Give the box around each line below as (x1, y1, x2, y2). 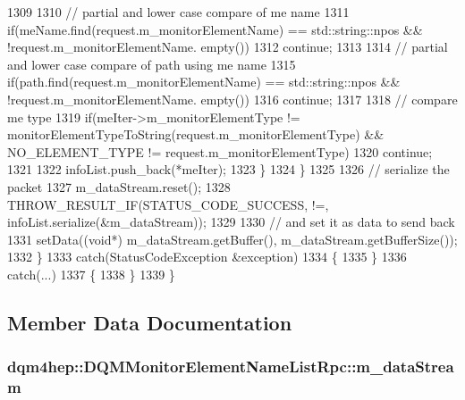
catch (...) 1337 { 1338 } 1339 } (7, 264, 175, 283)
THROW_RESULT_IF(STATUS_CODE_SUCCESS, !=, (7, 195, 329, 213)
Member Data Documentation (7, 308, 292, 336)
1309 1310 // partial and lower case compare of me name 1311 (7, 3, 350, 21)
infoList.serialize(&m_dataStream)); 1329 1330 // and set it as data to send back (7, 212, 455, 231)
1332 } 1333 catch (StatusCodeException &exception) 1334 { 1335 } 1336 (7, 247, 407, 266)
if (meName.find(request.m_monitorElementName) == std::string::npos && (7, 20, 423, 38)
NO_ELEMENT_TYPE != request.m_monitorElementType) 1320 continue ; (7, 142, 433, 161)
